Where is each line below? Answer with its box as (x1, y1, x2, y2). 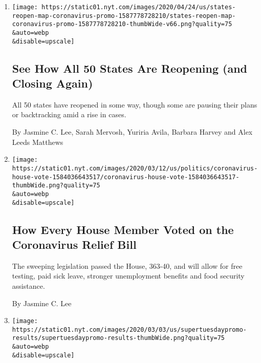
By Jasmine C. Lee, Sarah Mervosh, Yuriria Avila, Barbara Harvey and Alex (12, 126, 253, 137)
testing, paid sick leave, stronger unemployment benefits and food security (12, 270, 245, 281)
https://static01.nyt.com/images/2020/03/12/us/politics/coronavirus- (12, 164, 258, 172)
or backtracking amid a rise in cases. (12, 109, 126, 120)
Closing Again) (12, 75, 93, 91)
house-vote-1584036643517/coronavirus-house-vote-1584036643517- (12, 173, 240, 181)
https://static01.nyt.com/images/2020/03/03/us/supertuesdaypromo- (12, 326, 247, 333)
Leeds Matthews (12, 136, 63, 147)
